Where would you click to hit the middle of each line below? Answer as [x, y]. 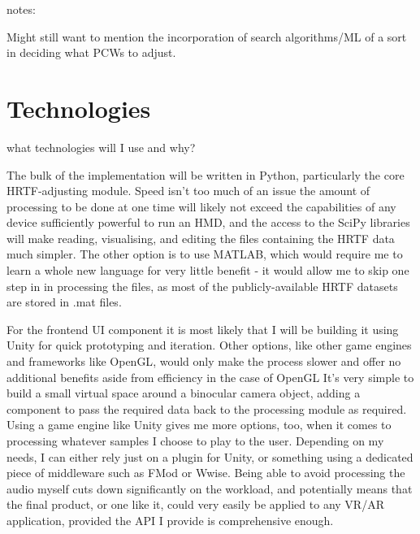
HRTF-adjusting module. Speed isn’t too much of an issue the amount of [188, 191]
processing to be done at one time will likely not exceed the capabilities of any [201, 206]
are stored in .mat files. [64, 302]
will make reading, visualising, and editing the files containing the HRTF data [201, 238]
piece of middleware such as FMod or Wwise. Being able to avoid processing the [206, 473]
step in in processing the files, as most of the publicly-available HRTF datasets [202, 286]
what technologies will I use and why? [101, 147]
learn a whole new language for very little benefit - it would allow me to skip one [208, 270]
